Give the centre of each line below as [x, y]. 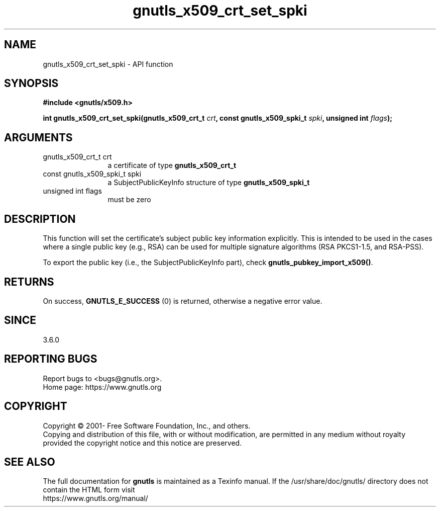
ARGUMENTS [38, 137]
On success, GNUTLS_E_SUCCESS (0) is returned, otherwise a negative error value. [183, 301]
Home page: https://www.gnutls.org [102, 387]
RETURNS [29, 282]
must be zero [129, 200]
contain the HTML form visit [89, 490]
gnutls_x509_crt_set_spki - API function [108, 64]
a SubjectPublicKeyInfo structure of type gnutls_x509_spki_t [209, 183]
